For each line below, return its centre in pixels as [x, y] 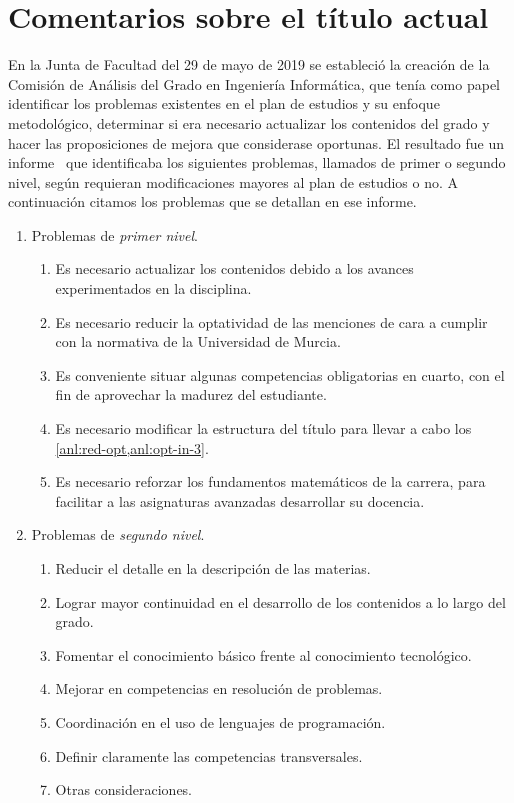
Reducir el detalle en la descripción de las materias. [213, 568]
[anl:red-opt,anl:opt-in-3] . [132, 447]
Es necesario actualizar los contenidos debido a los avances [234, 268]
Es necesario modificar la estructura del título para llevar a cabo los [263, 428]
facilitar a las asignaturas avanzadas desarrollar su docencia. [240, 500]
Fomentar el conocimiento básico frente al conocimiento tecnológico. [263, 654]
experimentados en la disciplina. [153, 288]
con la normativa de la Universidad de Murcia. [198, 341]
